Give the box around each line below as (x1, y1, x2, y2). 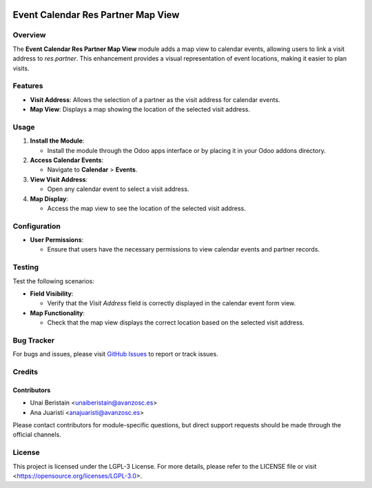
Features (12, 81, 43, 91)
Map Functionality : (30, 309, 85, 317)
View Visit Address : (30, 175, 88, 183)
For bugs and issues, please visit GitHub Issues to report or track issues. (12, 350, 218, 358)
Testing (12, 263, 39, 272)
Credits (12, 367, 38, 377)
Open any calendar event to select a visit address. (47, 185, 189, 193)
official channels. (12, 431, 61, 439)
